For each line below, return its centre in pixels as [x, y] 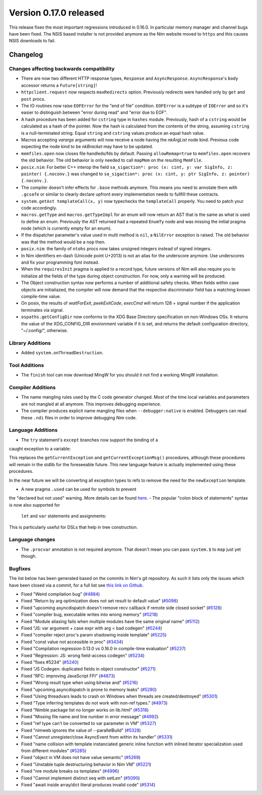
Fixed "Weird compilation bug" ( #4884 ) [61, 594]
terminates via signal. [42, 310]
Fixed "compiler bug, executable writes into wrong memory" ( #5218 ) [90, 614]
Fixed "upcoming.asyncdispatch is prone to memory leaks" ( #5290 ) [89, 689]
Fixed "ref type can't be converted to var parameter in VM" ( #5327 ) [89, 723]
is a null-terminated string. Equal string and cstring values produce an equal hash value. [113, 133]
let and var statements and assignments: [64, 516]
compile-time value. [41, 296]
